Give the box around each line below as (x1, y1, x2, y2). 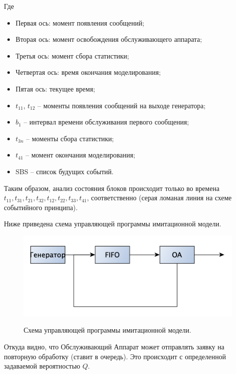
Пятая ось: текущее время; (15, 83, 95, 93)
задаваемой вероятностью (4, 361, 80, 371)
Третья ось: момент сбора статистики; (15, 50, 129, 61)
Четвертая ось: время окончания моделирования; (15, 67, 161, 77)
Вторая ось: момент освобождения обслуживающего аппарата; (15, 34, 202, 44)
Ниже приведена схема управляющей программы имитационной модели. (4, 218, 221, 229)
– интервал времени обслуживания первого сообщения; (24, 117, 189, 127)
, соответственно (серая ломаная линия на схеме (87, 192, 232, 203)
